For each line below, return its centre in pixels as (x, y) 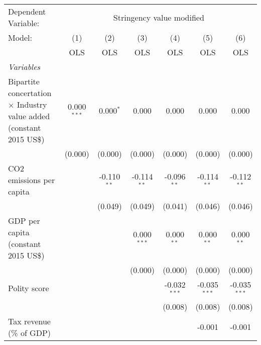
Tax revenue (29, 321)
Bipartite (24, 81)
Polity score (29, 288)
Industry (32, 104)
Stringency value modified (159, 17)
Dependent (27, 11)
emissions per (32, 180)
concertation (30, 93)
